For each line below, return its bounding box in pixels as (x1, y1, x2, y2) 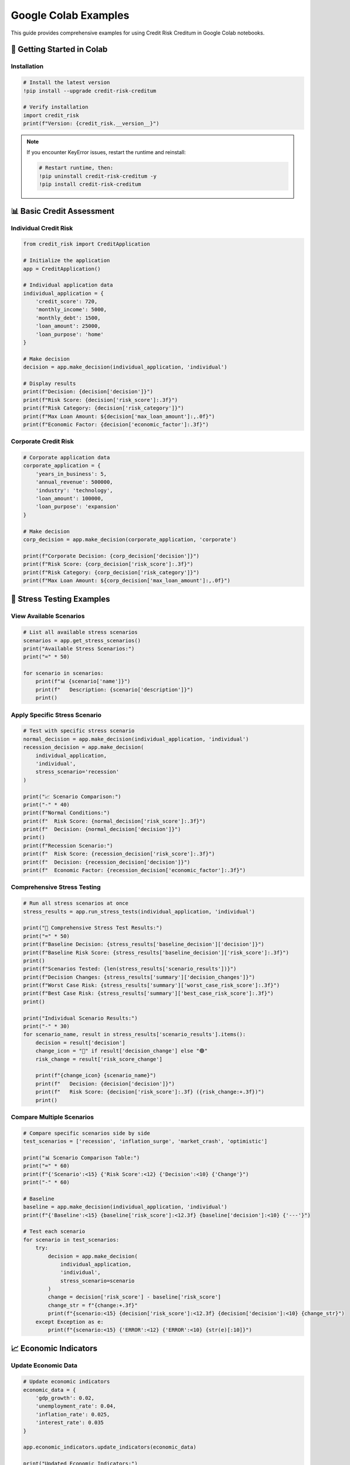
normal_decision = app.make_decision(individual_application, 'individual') (23, 735, 249, 742)
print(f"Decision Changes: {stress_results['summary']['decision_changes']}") (23, 973, 255, 980)
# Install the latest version (23, 79, 110, 86)
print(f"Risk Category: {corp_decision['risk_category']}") (23, 569, 200, 575)
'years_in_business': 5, (35, 471, 107, 477)
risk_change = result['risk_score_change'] (35, 1055, 162, 1062)
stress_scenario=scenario (60, 1277, 135, 1284)
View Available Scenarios (11, 612, 85, 621)
